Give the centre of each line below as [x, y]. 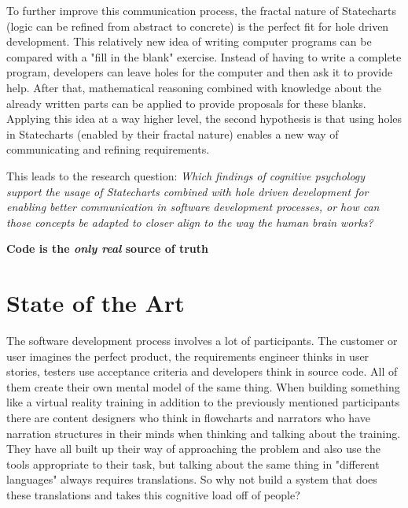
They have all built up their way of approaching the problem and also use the [193, 449]
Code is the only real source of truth [108, 248]
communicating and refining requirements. [108, 149]
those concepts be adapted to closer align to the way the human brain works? [190, 222]
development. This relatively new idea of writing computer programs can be [189, 41]
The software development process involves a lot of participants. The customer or [202, 341]
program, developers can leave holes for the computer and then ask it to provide [200, 72]
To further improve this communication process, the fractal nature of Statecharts [202, 10]
